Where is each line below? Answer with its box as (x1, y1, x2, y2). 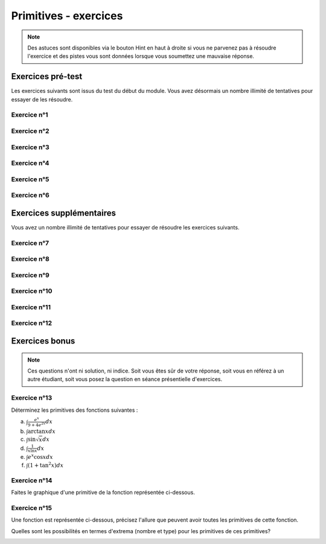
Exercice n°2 (11, 127, 50, 135)
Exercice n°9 (11, 270, 50, 279)
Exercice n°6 (11, 191, 50, 199)
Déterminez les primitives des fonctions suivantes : (11, 406, 138, 414)
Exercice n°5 (11, 175, 50, 184)
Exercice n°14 (11, 476, 53, 484)
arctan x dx (27, 427, 56, 435)
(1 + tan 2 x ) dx (27, 461, 64, 469)
